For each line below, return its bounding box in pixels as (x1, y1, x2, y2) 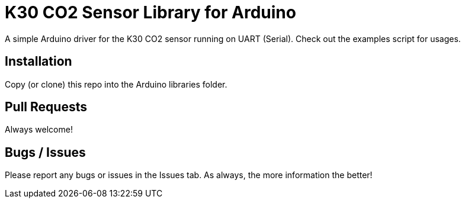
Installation (5, 54, 72, 69)
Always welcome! (5, 124, 73, 135)
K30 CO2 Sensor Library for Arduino (5, 2, 296, 22)
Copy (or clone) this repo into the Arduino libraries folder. (5, 79, 227, 89)
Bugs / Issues (5, 144, 86, 160)
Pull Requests (5, 99, 87, 115)
